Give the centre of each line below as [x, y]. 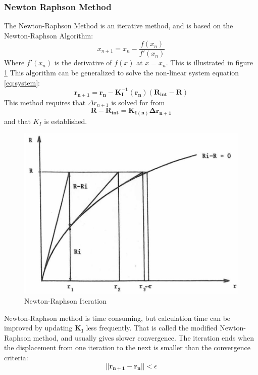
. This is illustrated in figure [209, 62]
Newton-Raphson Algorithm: [49, 35]
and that [17, 121]
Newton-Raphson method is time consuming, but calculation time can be [117, 318]
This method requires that [45, 102]
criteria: [16, 357]
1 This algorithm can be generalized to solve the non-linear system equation [122, 73]
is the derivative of [83, 62]
